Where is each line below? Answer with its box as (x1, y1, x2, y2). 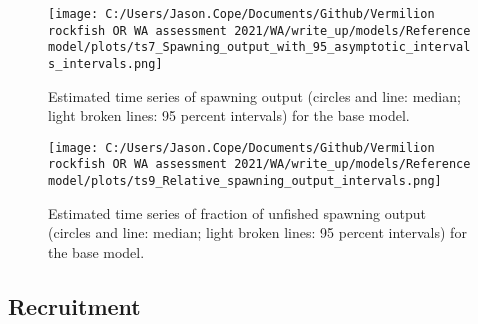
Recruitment (8, 290, 141, 321)
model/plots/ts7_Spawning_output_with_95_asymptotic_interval (48, 40, 471, 55)
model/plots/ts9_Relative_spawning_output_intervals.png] (48, 174, 442, 189)
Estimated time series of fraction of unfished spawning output (48, 202, 426, 223)
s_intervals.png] (48, 56, 163, 71)
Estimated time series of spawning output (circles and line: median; (48, 85, 461, 106)
